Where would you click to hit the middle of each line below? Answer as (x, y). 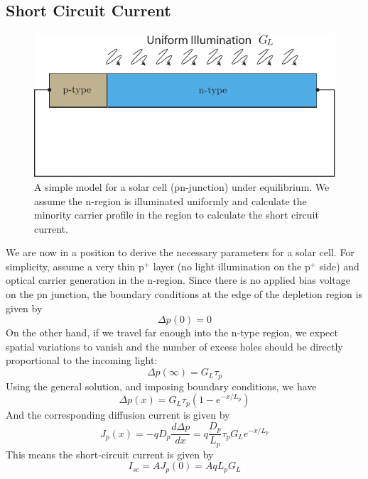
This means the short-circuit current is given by (110, 454)
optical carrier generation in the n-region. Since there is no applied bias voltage (178, 280)
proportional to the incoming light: (82, 360)
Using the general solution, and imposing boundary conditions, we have (161, 386)
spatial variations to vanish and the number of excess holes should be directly (174, 346)
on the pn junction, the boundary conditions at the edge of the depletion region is (184, 294)
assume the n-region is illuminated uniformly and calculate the (171, 200)
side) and (339, 266)
